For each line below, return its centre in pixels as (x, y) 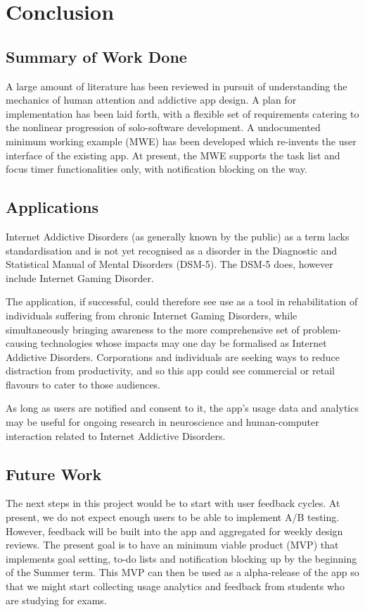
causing (22, 343)
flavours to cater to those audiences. (83, 384)
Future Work (54, 473)
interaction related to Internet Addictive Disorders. (116, 435)
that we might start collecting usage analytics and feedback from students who (175, 586)
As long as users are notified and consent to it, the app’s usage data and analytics (182, 408)
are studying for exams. (56, 600)
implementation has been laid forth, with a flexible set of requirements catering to (182, 113)
